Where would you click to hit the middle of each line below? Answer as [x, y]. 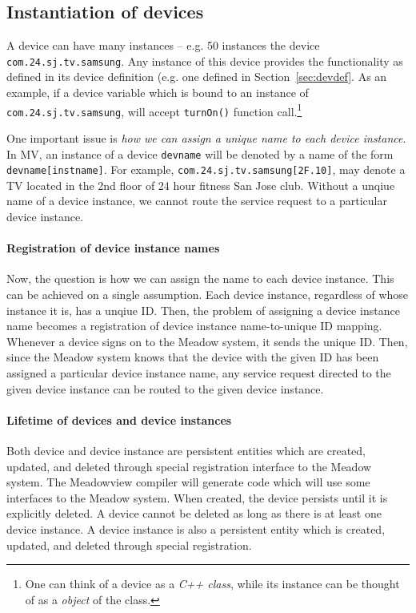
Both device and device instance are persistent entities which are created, [186, 450]
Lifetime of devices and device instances [119, 419]
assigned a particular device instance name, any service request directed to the [199, 373]
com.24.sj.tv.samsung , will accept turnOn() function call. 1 [154, 110]
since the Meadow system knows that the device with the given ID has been [193, 357]
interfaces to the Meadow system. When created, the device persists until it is [197, 497]
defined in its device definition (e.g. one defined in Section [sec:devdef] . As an [197, 77]
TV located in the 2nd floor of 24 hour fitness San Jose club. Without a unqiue [201, 185]
